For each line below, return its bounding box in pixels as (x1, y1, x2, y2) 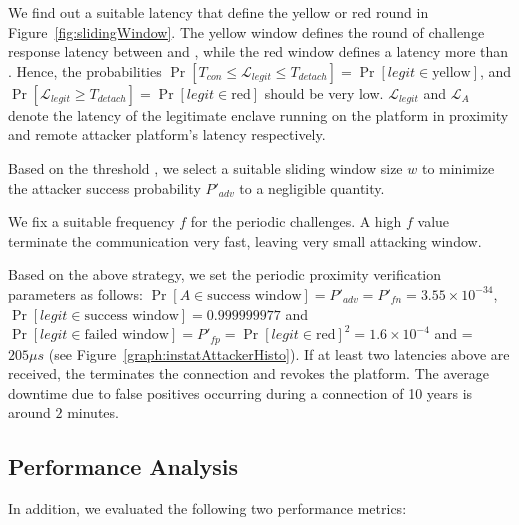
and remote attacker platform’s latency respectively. (8, 124, 326, 145)
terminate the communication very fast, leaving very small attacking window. (8, 230, 482, 251)
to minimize (421, 157, 495, 178)
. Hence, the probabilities (8, 60, 162, 81)
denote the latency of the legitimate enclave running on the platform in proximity (8, 104, 509, 125)
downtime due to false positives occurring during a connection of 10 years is (8, 382, 473, 403)
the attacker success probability (8, 177, 201, 198)
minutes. (67, 402, 119, 423)
